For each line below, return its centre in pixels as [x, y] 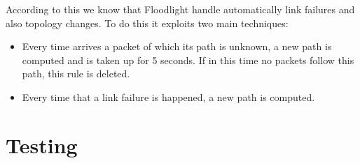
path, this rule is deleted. [76, 73]
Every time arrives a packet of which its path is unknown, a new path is [177, 46]
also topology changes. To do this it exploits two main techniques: [147, 23]
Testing [42, 145]
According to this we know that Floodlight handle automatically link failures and [180, 9]
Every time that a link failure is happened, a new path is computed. [168, 96]
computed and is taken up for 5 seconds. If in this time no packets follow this [188, 60]
